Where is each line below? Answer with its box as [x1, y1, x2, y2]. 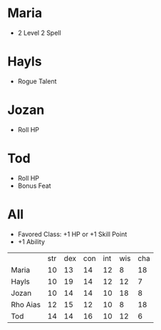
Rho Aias [11, 299, 41, 309]
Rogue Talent [17, 77, 57, 85]
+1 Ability [17, 237, 45, 246]
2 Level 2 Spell [17, 28, 62, 37]
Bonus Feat [17, 181, 51, 190]
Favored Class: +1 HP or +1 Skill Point [17, 230, 128, 238]
